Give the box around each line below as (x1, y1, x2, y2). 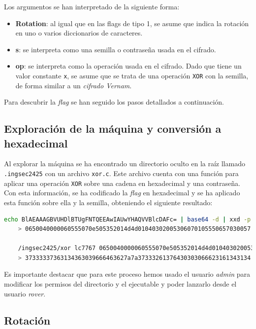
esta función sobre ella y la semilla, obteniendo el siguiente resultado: (4, 197, 213, 207)
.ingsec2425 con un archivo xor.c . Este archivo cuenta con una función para (4, 168, 239, 178)
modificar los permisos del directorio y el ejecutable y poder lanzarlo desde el (4, 279, 237, 289)
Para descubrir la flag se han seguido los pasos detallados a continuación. (4, 97, 224, 107)
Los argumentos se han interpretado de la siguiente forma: (4, 1, 180, 11)
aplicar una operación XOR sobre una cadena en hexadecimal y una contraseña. (4, 178, 240, 188)
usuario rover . (4, 288, 46, 298)
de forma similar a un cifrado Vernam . (15, 80, 132, 90)
